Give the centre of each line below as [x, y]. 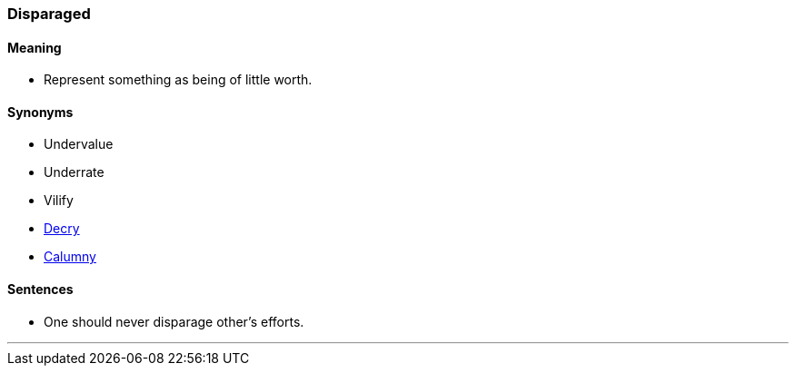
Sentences [40, 290]
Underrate [74, 172]
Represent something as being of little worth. [178, 80]
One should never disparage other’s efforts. [174, 321]
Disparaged [49, 14]
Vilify [59, 201]
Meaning [35, 47]
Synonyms [40, 112]
